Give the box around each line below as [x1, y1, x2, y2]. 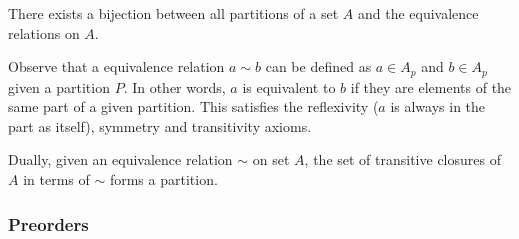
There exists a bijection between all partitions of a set [8, 3, 339, 23]
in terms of [23, 169, 90, 190]
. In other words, [123, 76, 226, 97]
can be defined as [265, 56, 372, 77]
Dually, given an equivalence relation [8, 149, 233, 170]
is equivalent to [242, 76, 336, 97]
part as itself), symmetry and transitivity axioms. [8, 115, 312, 136]
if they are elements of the [350, 76, 512, 97]
